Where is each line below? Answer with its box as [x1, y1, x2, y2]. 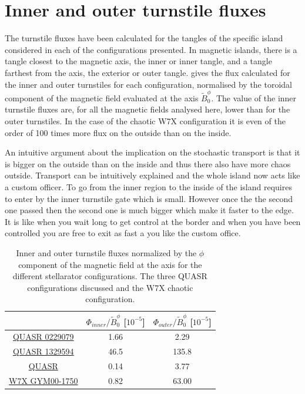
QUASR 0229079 [12, 330, 74, 343]
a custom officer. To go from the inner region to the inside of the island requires [5, 180, 292, 193]
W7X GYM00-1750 [9, 375, 78, 386]
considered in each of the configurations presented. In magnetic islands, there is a [5, 43, 297, 55]
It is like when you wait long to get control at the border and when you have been [5, 215, 301, 227]
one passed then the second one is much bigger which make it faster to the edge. [5, 204, 294, 216]
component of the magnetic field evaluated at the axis [5, 91, 199, 104]
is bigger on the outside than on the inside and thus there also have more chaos [5, 157, 291, 170]
